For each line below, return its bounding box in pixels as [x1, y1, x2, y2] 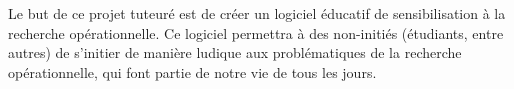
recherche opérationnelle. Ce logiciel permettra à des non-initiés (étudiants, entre [8, 22, 504, 43]
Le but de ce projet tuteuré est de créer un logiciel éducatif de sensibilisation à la [8, 3, 506, 23]
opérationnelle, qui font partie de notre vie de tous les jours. [8, 61, 377, 82]
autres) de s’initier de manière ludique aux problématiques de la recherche [8, 42, 462, 63]
